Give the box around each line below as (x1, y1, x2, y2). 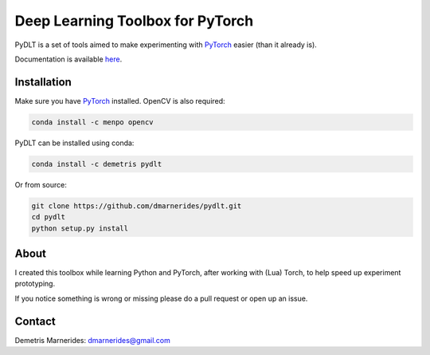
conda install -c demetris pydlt (31, 160, 162, 168)
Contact (14, 314, 56, 328)
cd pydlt (31, 212, 66, 222)
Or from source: (14, 179, 68, 189)
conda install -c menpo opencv (31, 117, 154, 127)
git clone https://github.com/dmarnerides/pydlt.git (31, 201, 242, 211)
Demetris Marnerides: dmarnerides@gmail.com (14, 335, 170, 345)
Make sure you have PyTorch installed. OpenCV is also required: (14, 96, 226, 105)
